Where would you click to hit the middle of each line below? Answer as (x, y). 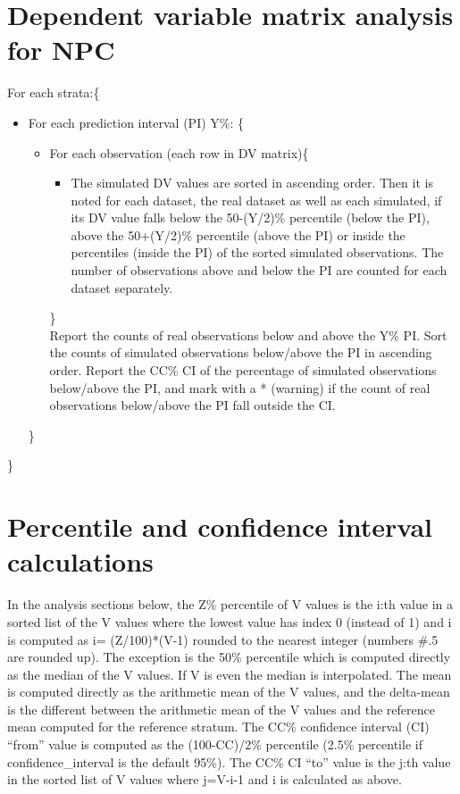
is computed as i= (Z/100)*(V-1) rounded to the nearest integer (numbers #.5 (223, 639)
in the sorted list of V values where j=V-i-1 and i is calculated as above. (205, 779)
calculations (80, 561)
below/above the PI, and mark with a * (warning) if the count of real (240, 387)
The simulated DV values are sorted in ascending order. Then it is (252, 183)
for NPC (61, 50)
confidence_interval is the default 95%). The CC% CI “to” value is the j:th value (229, 761)
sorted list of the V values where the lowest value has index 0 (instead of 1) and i (230, 621)
